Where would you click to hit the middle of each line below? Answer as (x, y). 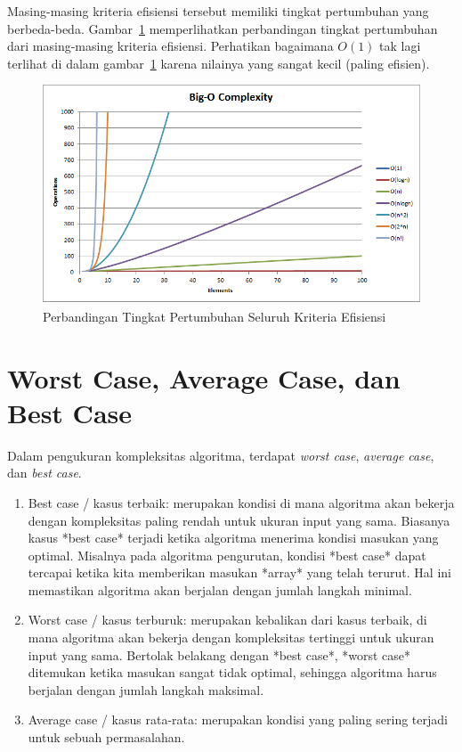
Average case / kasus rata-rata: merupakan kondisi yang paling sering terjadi (238, 719)
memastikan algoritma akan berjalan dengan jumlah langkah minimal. (220, 589)
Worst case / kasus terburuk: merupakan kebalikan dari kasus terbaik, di (227, 620)
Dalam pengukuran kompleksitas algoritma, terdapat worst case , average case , (221, 455)
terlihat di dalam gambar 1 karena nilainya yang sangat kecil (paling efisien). (219, 63)
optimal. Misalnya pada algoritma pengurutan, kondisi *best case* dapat (227, 555)
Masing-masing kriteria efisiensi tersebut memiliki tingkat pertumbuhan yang (218, 11)
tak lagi (400, 46)
